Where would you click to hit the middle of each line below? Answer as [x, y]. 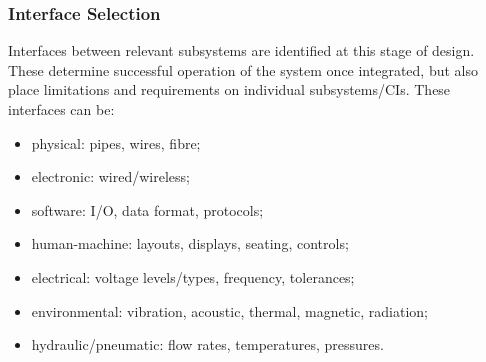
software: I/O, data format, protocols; [147, 209]
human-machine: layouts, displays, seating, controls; [190, 243]
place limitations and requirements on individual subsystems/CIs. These [229, 89]
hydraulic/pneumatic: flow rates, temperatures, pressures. [207, 344]
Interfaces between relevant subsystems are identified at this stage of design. [241, 50]
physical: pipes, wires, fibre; [116, 142]
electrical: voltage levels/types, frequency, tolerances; [193, 276]
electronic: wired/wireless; [110, 176]
